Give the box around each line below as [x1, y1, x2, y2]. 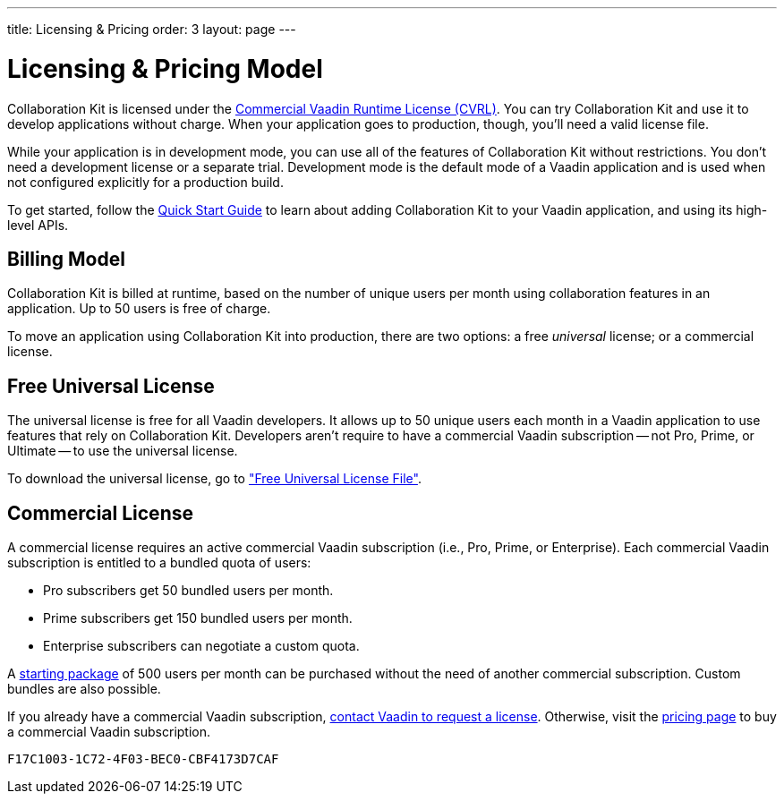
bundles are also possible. [7, 681, 161, 697]
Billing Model [7, 247, 125, 270]
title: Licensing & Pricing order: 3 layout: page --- [7, 21, 296, 37]
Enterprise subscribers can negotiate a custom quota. [43, 638, 360, 654]
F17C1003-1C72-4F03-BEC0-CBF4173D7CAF [7, 752, 279, 767]
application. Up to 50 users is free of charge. [7, 301, 271, 317]
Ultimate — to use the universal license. [7, 443, 238, 459]
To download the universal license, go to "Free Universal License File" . [7, 471, 422, 487]
